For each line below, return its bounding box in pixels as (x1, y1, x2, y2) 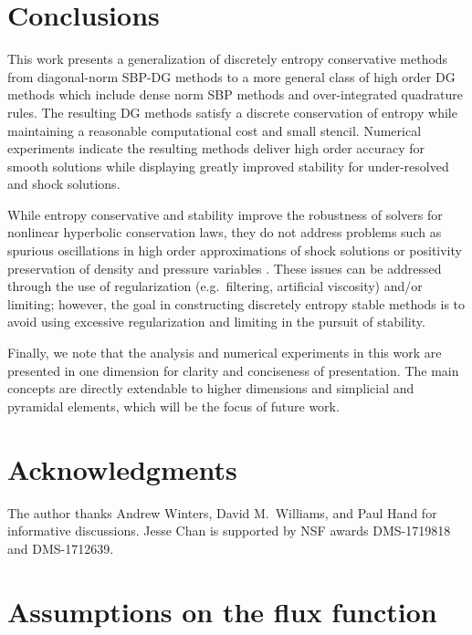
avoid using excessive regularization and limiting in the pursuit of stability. (7, 312, 425, 331)
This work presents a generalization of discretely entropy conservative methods (7, 49, 448, 68)
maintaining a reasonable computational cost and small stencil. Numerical (7, 120, 422, 140)
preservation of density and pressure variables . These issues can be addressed (7, 258, 442, 277)
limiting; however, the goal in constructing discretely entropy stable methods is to (7, 294, 466, 313)
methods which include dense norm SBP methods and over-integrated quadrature (7, 85, 463, 104)
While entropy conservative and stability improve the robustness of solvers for (7, 204, 443, 224)
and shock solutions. (7, 174, 121, 193)
